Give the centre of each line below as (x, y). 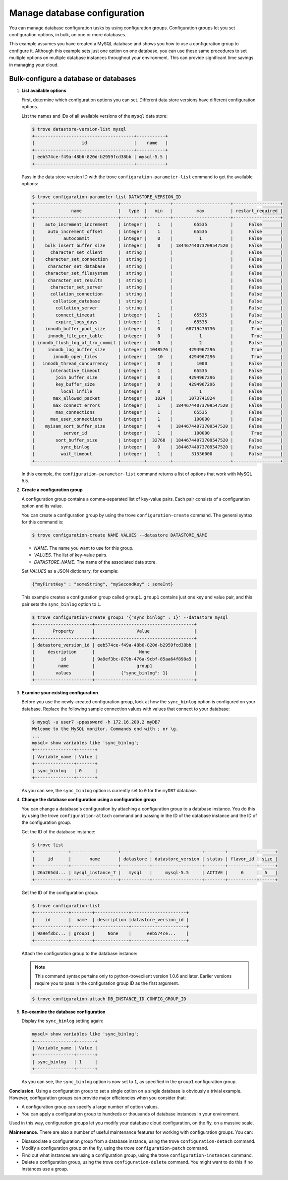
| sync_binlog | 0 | (65, 771)
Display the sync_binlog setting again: (62, 1021)
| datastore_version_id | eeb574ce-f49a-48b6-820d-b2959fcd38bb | (114, 645)
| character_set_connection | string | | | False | (157, 259)
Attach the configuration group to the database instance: (80, 953)
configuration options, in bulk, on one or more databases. (68, 34)
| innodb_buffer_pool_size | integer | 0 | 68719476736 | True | (157, 329)
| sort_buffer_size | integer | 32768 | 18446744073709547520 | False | (157, 440)
